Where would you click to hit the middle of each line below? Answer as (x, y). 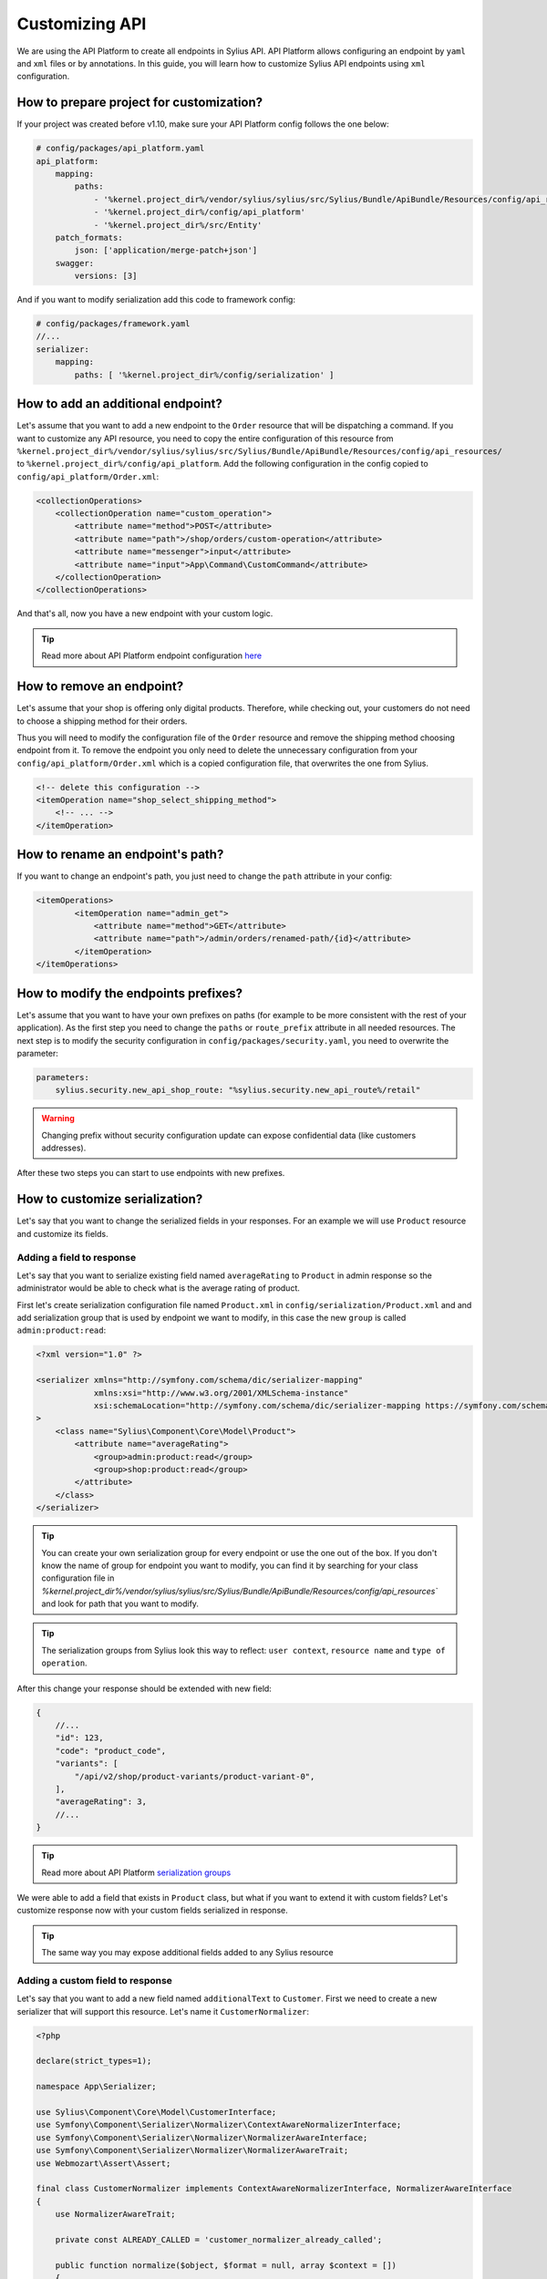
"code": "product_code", (111, 1751)
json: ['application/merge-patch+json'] (166, 250)
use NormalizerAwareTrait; (116, 2214)
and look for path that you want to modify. (120, 1604)
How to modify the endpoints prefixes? (130, 993)
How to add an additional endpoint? (120, 404)
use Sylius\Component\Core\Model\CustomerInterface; (156, 2112)
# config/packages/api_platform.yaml (120, 149)
